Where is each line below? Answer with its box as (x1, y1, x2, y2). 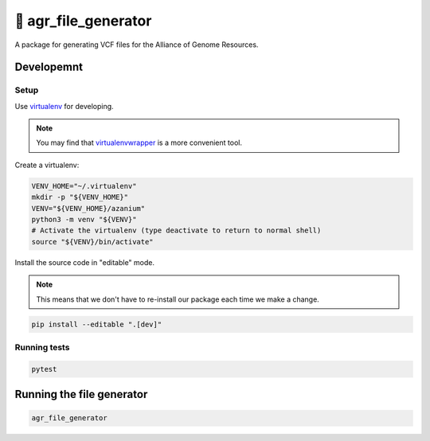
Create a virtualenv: (14, 160, 80, 170)
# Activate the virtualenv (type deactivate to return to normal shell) (31, 226, 322, 235)
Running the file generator (14, 388, 148, 401)
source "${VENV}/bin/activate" (31, 237, 154, 246)
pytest (31, 365, 57, 373)
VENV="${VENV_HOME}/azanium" (31, 204, 146, 213)
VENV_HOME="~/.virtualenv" (31, 181, 137, 190)
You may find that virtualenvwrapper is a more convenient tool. (36, 138, 243, 147)
